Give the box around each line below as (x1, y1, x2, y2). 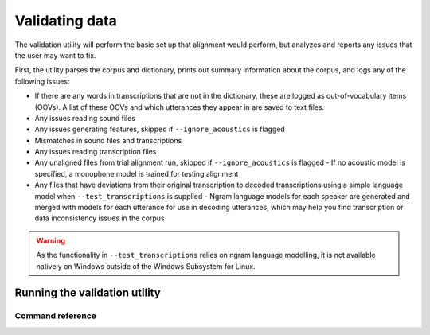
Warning (36, 236, 65, 245)
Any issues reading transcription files (34, 147, 157, 157)
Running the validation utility (14, 286, 161, 300)
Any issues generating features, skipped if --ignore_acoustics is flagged (34, 124, 286, 134)
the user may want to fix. (14, 50, 96, 60)
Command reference (14, 310, 97, 321)
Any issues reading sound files (34, 113, 135, 123)
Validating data (14, 12, 117, 29)
